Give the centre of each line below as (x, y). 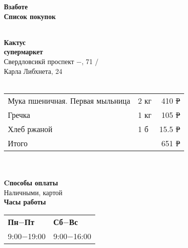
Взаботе (16, 6)
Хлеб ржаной (30, 129)
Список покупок (30, 16)
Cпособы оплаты (31, 182)
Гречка (19, 114)
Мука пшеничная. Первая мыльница (69, 100)
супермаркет (23, 52)
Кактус (15, 42)
